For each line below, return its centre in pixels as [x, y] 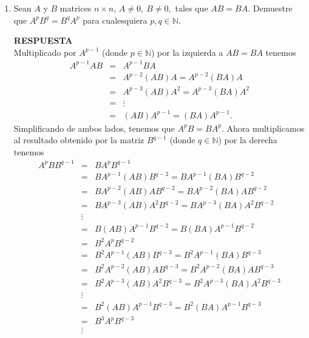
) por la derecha [248, 140]
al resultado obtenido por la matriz [79, 140]
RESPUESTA [43, 40]
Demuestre [273, 8]
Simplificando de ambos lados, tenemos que [94, 128]
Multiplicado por [45, 52]
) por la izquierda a [187, 52]
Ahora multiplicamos [266, 128]
